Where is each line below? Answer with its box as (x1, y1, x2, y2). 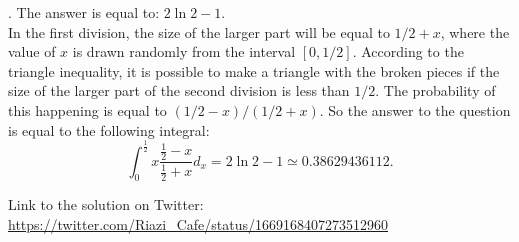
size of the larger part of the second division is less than (8, 80, 350, 101)
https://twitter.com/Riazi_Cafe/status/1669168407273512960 (8, 213, 389, 234)
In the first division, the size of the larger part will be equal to (8, 21, 390, 42)
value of (8, 41, 56, 62)
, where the (440, 21, 510, 42)
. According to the (352, 41, 464, 62)
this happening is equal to (8, 99, 167, 120)
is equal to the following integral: (8, 119, 210, 140)
